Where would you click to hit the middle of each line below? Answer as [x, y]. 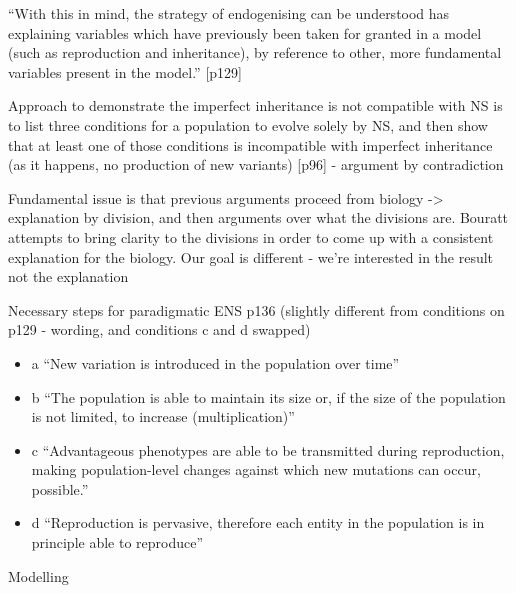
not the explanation [68, 276]
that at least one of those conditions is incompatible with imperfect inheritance [250, 144]
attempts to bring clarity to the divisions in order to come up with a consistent [251, 236]
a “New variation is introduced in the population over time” [215, 362]
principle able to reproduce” [117, 542]
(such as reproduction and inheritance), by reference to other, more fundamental [255, 52]
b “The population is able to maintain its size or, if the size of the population [268, 396]
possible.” [60, 488]
